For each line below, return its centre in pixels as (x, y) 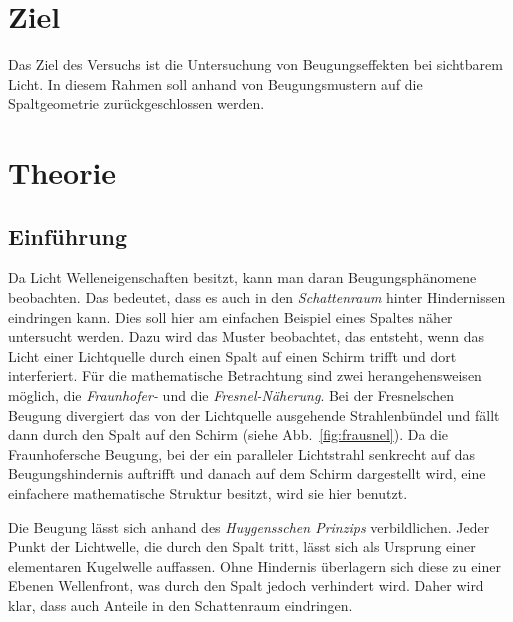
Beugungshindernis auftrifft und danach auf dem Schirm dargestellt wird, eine (247, 473)
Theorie (62, 172)
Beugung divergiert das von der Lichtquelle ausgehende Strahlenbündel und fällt (254, 414)
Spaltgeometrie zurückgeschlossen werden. (136, 103)
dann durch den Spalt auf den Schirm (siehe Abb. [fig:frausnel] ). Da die (228, 434)
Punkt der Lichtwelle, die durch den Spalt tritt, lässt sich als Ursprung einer (242, 546)
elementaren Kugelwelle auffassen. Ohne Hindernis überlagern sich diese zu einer (254, 565)
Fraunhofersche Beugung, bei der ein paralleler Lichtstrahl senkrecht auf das (242, 453)
